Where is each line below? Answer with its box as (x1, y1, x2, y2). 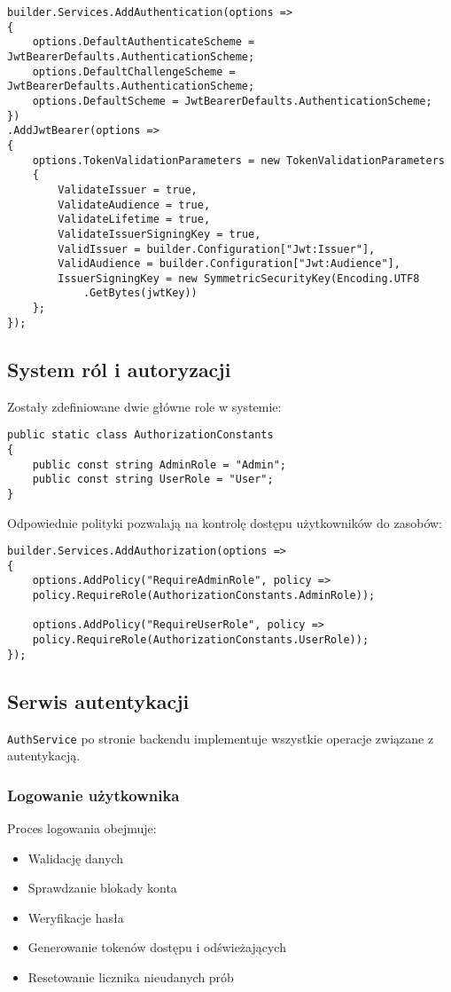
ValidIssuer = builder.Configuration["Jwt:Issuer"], (58, 242, 376, 256)
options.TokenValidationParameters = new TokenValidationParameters (32, 154, 445, 167)
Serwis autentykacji (7, 687, 190, 714)
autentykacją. (7, 746, 81, 765)
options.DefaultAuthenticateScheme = (32, 35, 255, 49)
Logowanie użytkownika (7, 783, 180, 806)
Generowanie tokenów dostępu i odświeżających (27, 938, 286, 957)
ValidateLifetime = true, (58, 213, 211, 226)
